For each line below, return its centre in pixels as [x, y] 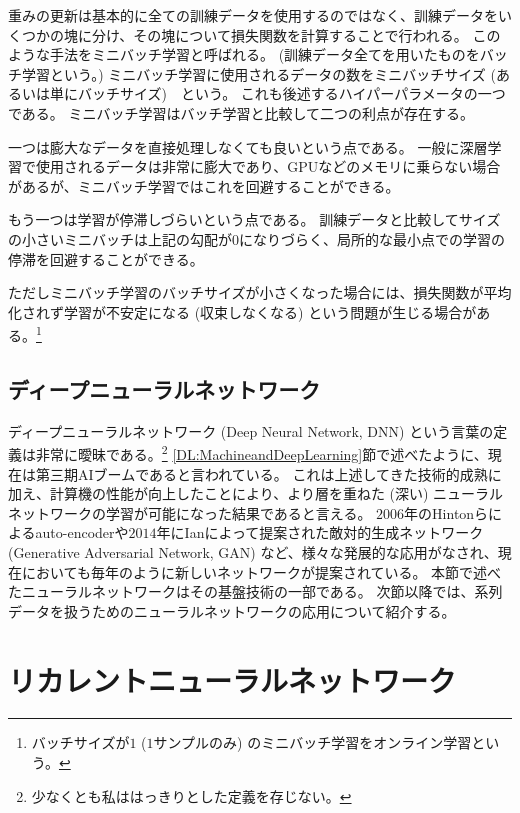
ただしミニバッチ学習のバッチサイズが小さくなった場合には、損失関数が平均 [260, 292]
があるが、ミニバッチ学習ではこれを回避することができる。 [204, 185]
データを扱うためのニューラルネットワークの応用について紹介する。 [232, 610]
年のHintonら [446, 512]
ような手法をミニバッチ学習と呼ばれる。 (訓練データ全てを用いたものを [244, 54]
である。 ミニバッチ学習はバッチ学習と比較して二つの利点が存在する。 [241, 112]
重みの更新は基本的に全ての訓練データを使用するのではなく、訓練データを [253, 15]
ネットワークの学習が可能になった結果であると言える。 [190, 512]
